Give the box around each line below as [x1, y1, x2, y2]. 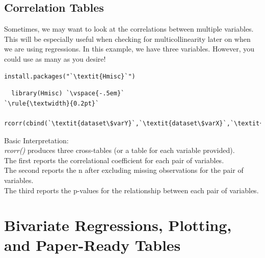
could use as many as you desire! [4, 53, 106, 64]
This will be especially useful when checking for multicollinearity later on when [4, 33, 251, 44]
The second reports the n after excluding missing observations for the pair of [4, 165, 244, 175]
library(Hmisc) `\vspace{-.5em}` [11, 90, 125, 97]
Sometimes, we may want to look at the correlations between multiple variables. [4, 23, 254, 34]
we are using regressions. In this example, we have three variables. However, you [4, 43, 255, 54]
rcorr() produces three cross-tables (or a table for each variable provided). [4, 145, 235, 156]
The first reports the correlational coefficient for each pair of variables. [4, 154, 224, 165]
